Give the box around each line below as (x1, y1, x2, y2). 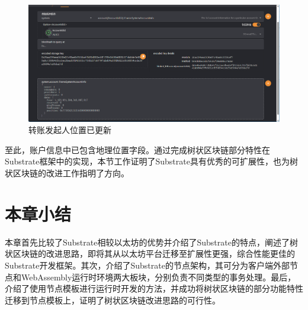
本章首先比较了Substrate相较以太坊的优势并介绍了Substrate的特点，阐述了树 (5, 235, 298, 248)
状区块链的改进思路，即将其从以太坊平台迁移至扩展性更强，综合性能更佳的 (5, 247, 295, 260)
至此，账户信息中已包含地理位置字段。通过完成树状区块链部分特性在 (5, 143, 270, 156)
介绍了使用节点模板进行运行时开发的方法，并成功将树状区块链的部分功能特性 (5, 282, 303, 295)
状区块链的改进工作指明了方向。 (5, 167, 129, 179)
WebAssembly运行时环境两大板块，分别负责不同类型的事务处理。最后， (21, 270, 296, 283)
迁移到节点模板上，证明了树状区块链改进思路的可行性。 (5, 293, 220, 306)
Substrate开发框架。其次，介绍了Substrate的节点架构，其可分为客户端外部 (5, 259, 290, 271)
